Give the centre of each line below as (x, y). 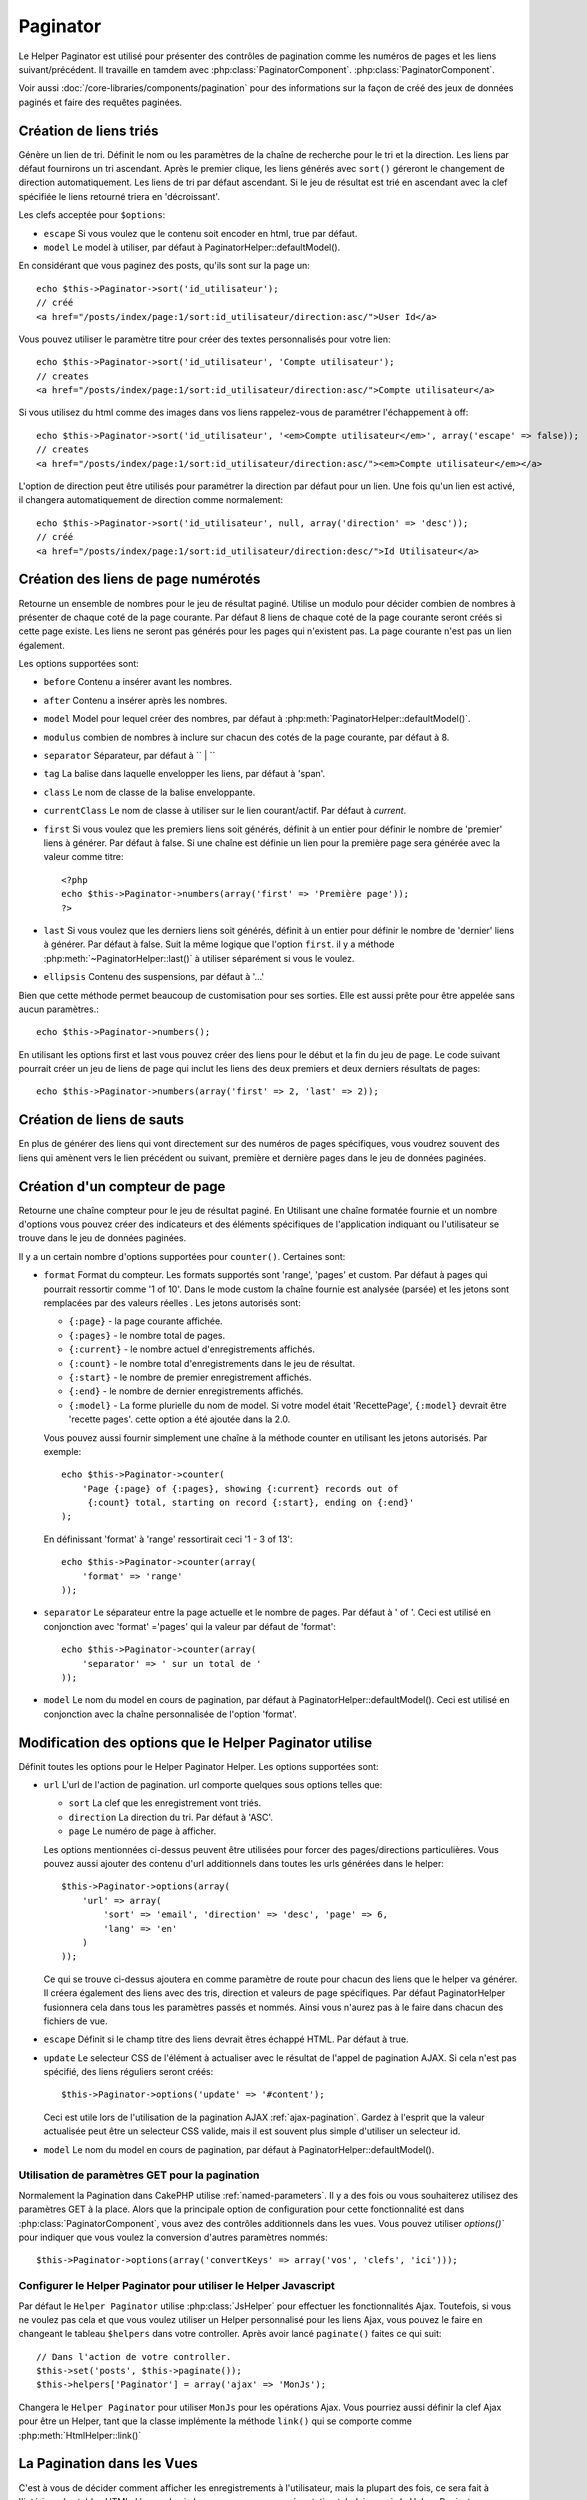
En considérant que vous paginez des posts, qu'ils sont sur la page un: (164, 266)
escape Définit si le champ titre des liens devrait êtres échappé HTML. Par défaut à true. (226, 2039)
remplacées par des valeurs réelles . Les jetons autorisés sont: (172, 1303)
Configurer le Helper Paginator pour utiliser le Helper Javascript (176, 2286)
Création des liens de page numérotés (139, 579)
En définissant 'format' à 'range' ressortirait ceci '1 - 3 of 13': (168, 1539)
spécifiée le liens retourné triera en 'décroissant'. (119, 196)
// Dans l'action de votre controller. (134, 2356)
